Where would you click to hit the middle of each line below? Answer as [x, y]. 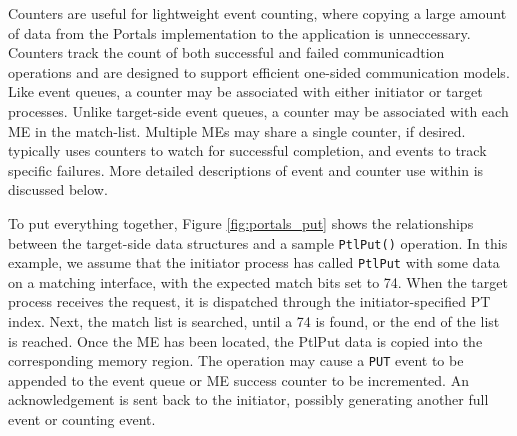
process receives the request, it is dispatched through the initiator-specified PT [249, 301]
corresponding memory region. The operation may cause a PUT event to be [236, 360]
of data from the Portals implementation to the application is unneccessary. [239, 32]
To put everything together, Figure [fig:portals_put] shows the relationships [241, 222]
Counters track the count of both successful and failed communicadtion [226, 52]
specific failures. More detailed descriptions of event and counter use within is [246, 169]
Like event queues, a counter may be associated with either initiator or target [245, 91]
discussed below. [58, 189]
